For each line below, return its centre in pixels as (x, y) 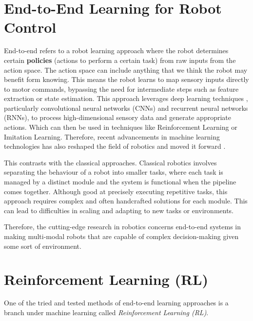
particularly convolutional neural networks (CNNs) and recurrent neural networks (126, 108)
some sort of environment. (43, 246)
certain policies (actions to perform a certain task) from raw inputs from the (120, 60)
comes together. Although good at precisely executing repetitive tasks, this (116, 191)
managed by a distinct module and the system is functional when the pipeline (120, 182)
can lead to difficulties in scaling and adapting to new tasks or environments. (119, 210)
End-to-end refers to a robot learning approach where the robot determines (116, 50)
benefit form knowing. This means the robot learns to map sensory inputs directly (126, 79)
